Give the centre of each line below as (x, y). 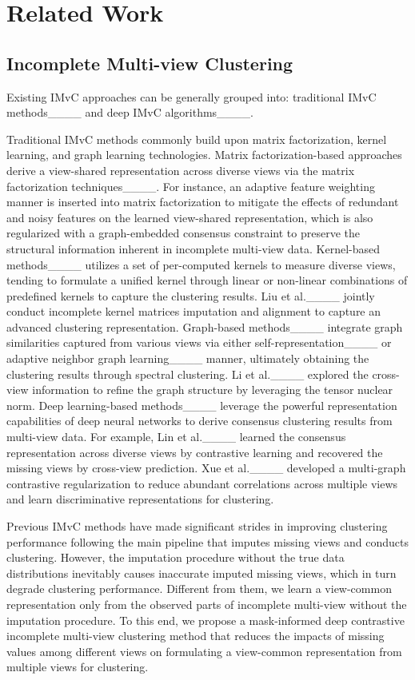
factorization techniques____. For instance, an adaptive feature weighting (191, 186)
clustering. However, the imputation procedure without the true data (176, 557)
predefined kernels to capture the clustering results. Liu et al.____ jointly (191, 295)
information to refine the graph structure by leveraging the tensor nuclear (213, 390)
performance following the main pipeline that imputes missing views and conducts (207, 541)
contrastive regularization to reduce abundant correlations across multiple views (202, 483)
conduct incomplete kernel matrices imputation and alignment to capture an (194, 311)
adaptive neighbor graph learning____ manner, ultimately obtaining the (188, 358)
